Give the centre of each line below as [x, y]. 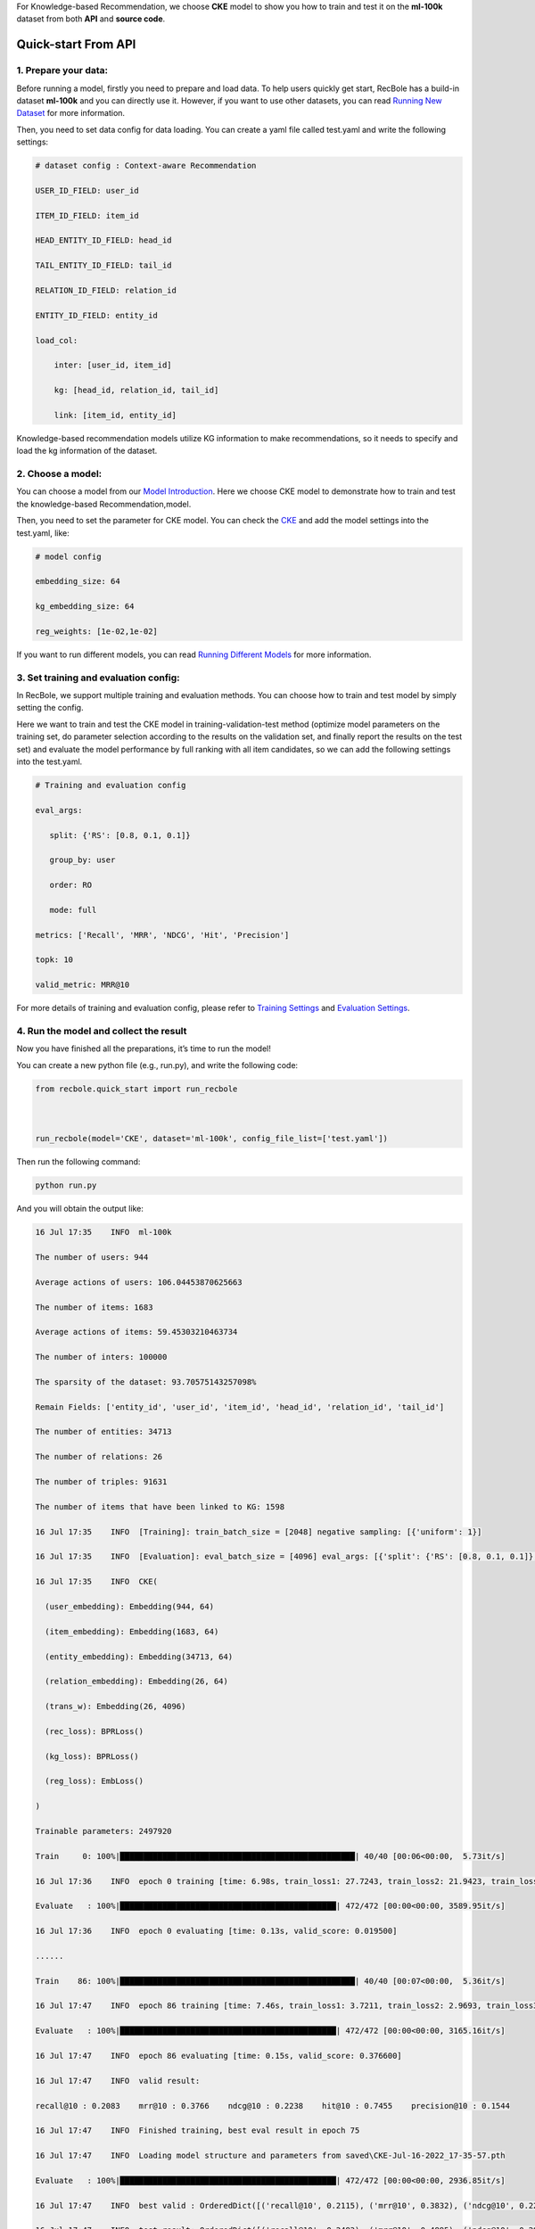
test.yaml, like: [43, 533]
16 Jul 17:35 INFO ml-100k [104, 1232]
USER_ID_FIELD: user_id [87, 190]
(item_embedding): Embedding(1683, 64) [132, 1631]
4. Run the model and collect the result [102, 1031]
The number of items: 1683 [94, 1307]
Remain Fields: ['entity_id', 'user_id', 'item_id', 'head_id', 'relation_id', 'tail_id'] [240, 1407]
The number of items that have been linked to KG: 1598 [160, 1506]
